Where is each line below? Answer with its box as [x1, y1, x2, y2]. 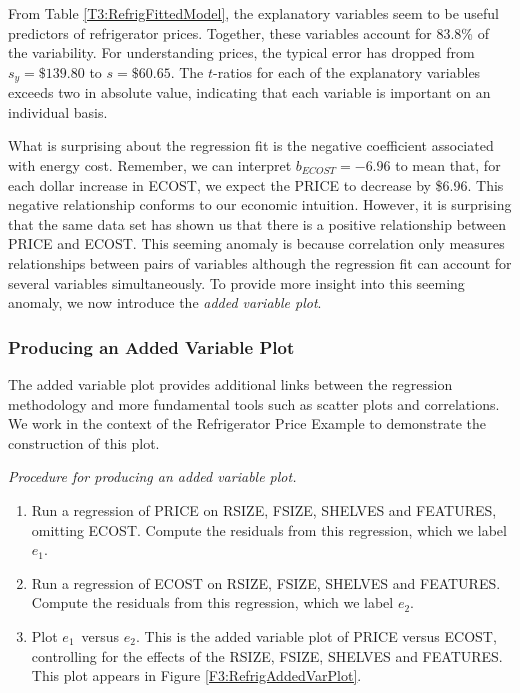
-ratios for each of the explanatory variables [213, 61, 481, 82]
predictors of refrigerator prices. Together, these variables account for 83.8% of [8, 22, 489, 43]
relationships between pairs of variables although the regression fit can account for [8, 252, 512, 273]
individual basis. [8, 101, 108, 122]
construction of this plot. [8, 432, 160, 453]
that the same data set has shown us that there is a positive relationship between [8, 213, 507, 234]
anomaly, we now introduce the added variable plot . [8, 292, 322, 313]
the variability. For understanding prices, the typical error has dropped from [8, 42, 475, 63]
